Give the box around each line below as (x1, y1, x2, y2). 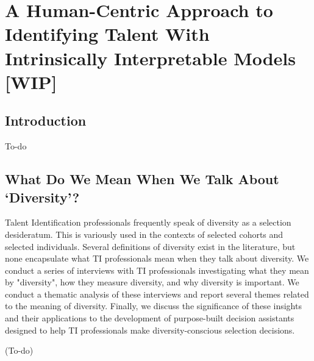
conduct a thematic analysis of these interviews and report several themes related (5, 287, 309, 300)
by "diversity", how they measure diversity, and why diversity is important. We (5, 276, 299, 288)
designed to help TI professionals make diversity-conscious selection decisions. (5, 323, 295, 336)
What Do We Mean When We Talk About (5, 170, 279, 188)
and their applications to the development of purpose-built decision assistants (5, 312, 294, 324)
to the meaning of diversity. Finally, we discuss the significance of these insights (5, 299, 302, 312)
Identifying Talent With (5, 21, 210, 46)
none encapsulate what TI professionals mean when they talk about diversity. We (5, 252, 309, 265)
